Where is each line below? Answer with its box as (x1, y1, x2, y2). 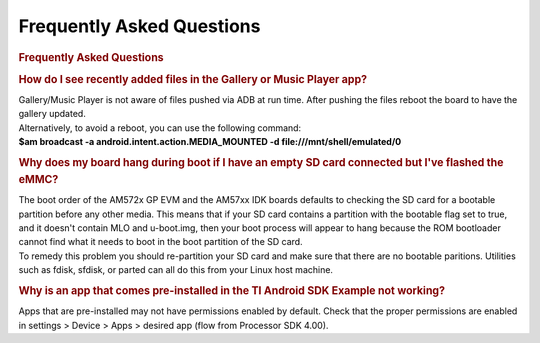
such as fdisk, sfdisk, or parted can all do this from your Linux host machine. (18, 264, 334, 276)
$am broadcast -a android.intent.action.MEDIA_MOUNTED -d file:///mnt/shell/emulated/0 (18, 136, 402, 148)
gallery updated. (18, 108, 87, 120)
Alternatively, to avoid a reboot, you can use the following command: (18, 121, 302, 134)
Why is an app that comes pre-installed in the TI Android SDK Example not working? (18, 283, 445, 297)
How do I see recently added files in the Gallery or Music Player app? (18, 72, 368, 86)
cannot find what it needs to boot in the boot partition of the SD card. (18, 236, 304, 248)
